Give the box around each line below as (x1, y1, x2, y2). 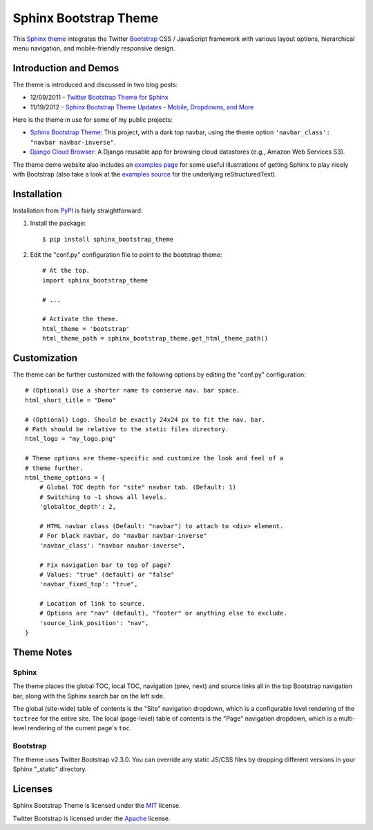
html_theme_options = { (25, 473, 106, 481)
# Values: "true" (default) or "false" (39, 570, 175, 578)
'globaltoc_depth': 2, (39, 503, 117, 511)
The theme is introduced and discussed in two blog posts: (12, 80, 178, 89)
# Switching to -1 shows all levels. (39, 493, 167, 501)
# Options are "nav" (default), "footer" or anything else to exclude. (39, 609, 287, 617)
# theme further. (25, 464, 84, 472)
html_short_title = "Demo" (25, 396, 117, 404)
